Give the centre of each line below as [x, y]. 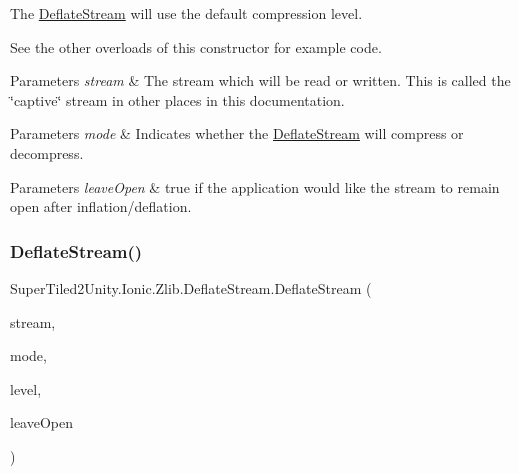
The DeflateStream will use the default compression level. [186, 13]
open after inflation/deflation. [101, 206]
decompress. [47, 152]
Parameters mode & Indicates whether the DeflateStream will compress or [237, 133]
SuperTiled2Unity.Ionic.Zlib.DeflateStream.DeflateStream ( [191, 287]
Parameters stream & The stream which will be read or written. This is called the [260, 80]
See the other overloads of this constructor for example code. [196, 46]
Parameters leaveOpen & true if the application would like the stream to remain [255, 186]
